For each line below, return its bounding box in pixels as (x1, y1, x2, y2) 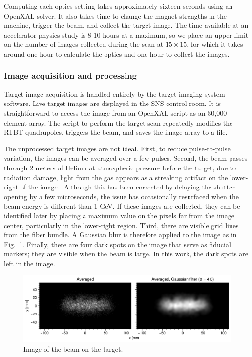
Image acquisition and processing (4, 69, 137, 82)
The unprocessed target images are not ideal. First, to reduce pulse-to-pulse (4, 143, 231, 153)
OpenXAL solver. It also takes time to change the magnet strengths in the (4, 10, 227, 21)
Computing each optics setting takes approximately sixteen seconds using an (4, 1, 233, 11)
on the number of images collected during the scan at (4, 39, 164, 49)
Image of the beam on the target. (23, 343, 123, 354)
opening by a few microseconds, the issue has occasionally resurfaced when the (4, 191, 239, 201)
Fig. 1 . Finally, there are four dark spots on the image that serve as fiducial (4, 239, 231, 249)
